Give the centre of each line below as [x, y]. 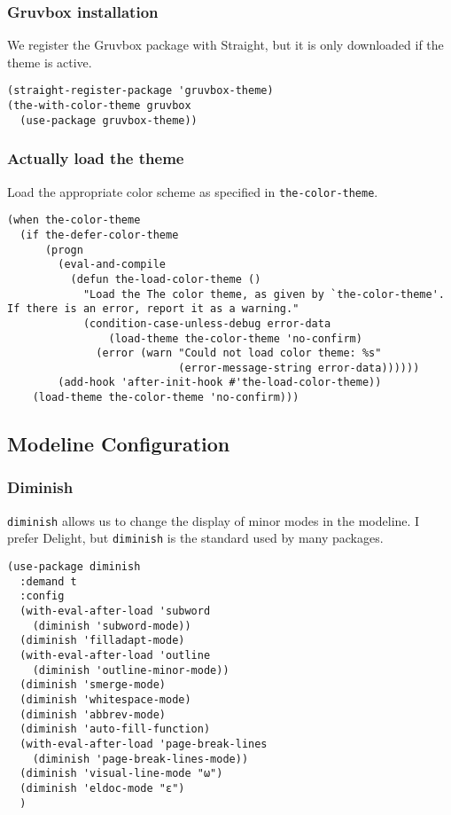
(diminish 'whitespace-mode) [105, 700]
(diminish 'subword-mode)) [112, 626]
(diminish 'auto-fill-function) [115, 729]
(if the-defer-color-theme [99, 235]
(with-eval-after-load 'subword [115, 611]
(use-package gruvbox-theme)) [109, 120]
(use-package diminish [74, 567]
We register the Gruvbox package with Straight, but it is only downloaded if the [225, 45]
